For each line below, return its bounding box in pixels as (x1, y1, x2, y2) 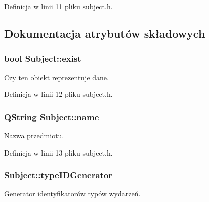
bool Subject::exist (4, 52, 81, 65)
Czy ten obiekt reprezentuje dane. (4, 72, 109, 82)
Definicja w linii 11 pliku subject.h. (4, 1, 113, 11)
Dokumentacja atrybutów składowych (4, 25, 205, 41)
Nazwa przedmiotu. (4, 130, 64, 140)
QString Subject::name (4, 110, 99, 123)
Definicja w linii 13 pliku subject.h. (4, 147, 113, 158)
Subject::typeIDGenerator (4, 169, 113, 181)
